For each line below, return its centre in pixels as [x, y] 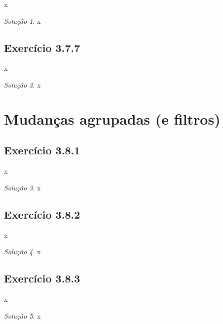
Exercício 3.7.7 [42, 47]
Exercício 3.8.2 [42, 214]
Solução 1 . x [22, 21]
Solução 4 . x [22, 252]
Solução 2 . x [22, 84]
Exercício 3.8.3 [42, 278]
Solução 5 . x [22, 315]
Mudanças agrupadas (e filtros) [112, 118]
